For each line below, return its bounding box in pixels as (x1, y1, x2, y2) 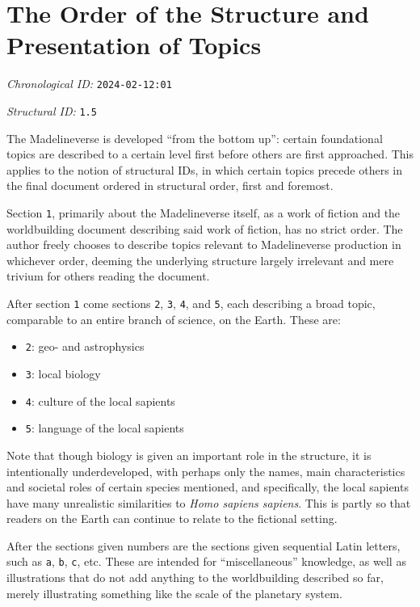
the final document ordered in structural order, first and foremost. (6, 177, 334, 194)
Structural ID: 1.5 (6, 102, 97, 119)
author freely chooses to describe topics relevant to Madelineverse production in (6, 236, 401, 253)
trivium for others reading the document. (6, 268, 210, 285)
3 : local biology (25, 365, 101, 381)
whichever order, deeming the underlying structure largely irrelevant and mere (6, 251, 394, 268)
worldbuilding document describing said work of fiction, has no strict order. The (6, 220, 403, 237)
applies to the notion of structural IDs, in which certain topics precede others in (6, 161, 402, 178)
